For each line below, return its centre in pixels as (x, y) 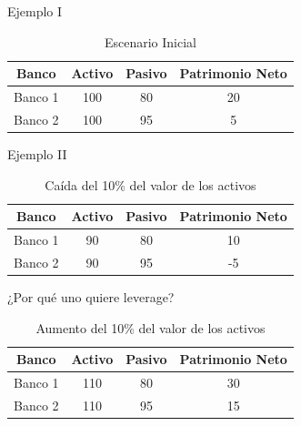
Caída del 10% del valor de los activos (150, 184)
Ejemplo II (37, 153)
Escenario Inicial (150, 41)
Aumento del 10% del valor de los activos (150, 327)
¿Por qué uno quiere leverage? (91, 296)
